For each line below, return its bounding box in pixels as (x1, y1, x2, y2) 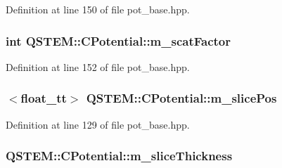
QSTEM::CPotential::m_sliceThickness (6, 147, 233, 164)
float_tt (20, 89, 67, 107)
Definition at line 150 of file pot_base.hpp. (6, 2, 190, 16)
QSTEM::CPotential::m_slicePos (86, 89, 277, 107)
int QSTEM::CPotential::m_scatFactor (6, 32, 231, 49)
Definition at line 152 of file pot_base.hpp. (6, 59, 190, 74)
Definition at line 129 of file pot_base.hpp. (6, 117, 190, 131)
